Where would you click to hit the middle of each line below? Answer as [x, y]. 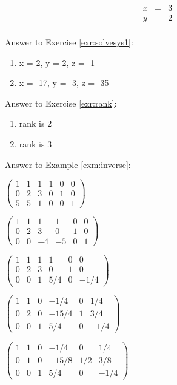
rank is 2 [35, 123]
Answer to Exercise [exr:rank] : [61, 103]
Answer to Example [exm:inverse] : [68, 164]
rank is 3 [35, 144]
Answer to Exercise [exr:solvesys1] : [69, 42]
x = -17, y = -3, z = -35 [64, 83]
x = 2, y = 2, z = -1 [57, 62]
